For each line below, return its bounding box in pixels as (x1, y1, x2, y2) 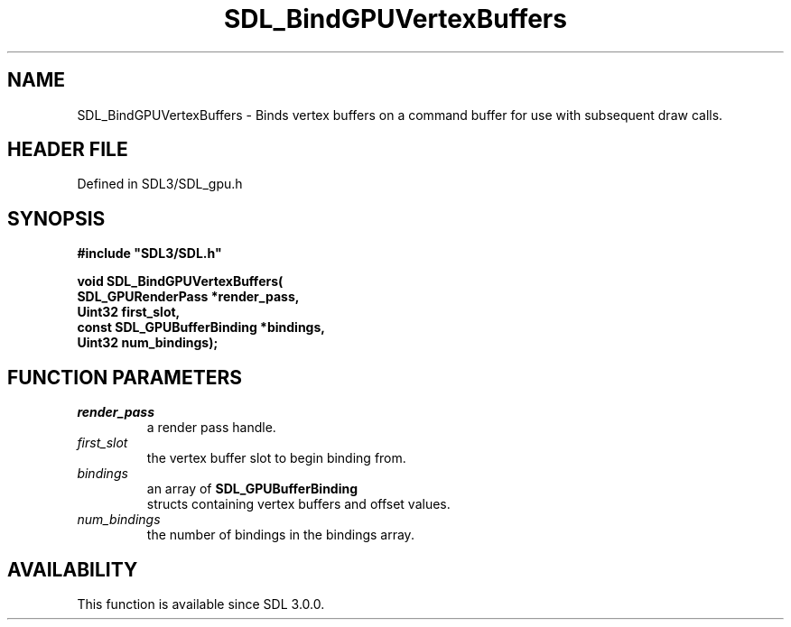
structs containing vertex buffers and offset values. (146, 496, 451, 512)
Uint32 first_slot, (77, 304, 181, 320)
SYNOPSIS (7, 207, 106, 230)
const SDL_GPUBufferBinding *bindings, (77, 319, 325, 336)
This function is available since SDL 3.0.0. (77, 595, 325, 612)
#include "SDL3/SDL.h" (77, 245, 222, 262)
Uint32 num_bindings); (77, 335, 219, 351)
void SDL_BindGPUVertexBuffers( (77, 273, 284, 290)
